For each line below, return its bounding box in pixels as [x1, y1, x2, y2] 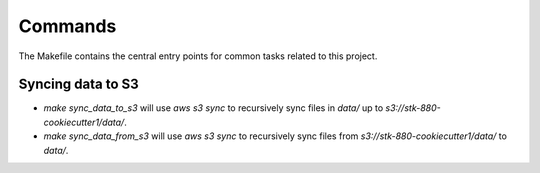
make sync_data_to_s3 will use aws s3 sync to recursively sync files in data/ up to [43, 102, 384, 114]
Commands [18, 15, 117, 37]
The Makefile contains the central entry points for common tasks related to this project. [18, 50, 378, 62]
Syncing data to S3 [18, 76, 139, 93]
